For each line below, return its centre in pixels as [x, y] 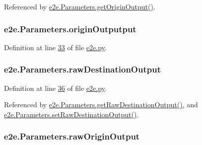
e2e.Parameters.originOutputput [70, 29]
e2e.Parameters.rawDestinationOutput [82, 69]
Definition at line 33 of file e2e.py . [55, 47]
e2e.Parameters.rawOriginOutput [72, 136]
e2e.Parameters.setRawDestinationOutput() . [71, 114]
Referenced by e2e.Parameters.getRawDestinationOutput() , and [101, 105]
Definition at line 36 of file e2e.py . [55, 88]
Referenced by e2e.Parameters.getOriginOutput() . [80, 6]
